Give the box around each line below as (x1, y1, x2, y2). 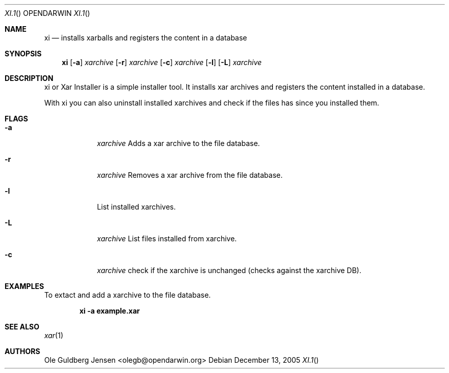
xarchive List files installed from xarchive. (97, 234, 237, 243)
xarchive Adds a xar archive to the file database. (97, 139, 260, 148)
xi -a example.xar (79, 306, 140, 315)
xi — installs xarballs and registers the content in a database (44, 33, 247, 42)
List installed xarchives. (97, 202, 176, 211)
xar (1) (44, 331, 63, 340)
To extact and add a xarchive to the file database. (44, 291, 211, 299)
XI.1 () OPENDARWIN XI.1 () (5, 9, 90, 17)
